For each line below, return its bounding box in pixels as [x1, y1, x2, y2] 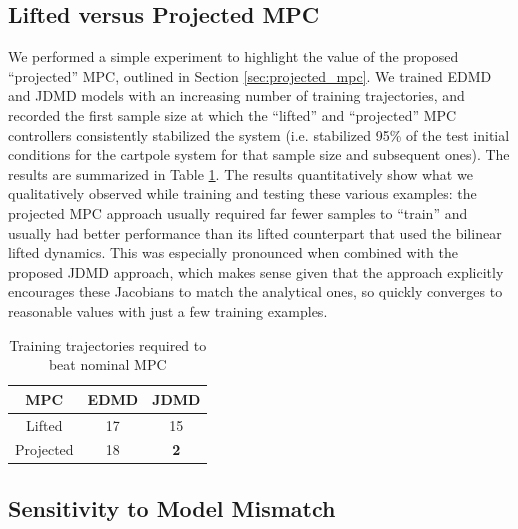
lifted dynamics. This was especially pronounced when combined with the [8, 242, 458, 263]
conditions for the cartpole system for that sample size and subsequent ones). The [8, 144, 510, 165]
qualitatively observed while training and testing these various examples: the [8, 183, 477, 204]
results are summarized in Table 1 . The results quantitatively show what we [8, 163, 473, 184]
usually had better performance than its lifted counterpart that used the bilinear [8, 222, 502, 243]
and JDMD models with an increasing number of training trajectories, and [8, 85, 465, 106]
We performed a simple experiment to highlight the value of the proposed [8, 46, 459, 67]
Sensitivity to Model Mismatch [8, 492, 336, 523]
